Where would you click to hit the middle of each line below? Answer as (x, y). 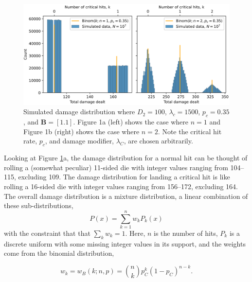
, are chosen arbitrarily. (158, 141)
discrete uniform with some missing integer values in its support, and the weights (125, 243)
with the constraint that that (47, 233)
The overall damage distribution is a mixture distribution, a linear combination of (126, 196)
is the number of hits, (186, 233)
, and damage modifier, (80, 141)
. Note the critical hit (190, 131)
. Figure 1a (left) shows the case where (131, 122)
